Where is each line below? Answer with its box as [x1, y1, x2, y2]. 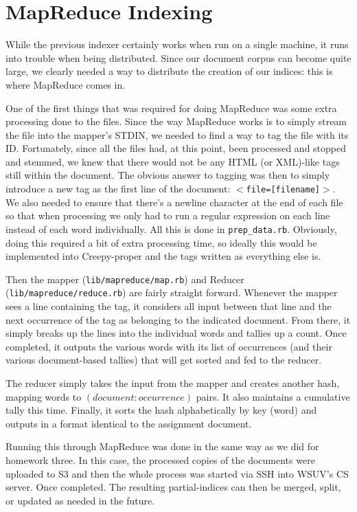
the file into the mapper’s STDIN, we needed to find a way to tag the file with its [5, 127, 349, 142]
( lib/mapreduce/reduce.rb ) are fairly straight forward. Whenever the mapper [5, 285, 338, 300]
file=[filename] [246, 185, 320, 195]
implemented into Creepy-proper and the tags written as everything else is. [5, 249, 321, 263]
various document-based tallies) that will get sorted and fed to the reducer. [5, 353, 322, 367]
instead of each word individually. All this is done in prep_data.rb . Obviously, [5, 221, 337, 236]
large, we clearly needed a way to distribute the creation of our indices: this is [5, 64, 333, 78]
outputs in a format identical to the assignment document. [5, 416, 252, 430]
